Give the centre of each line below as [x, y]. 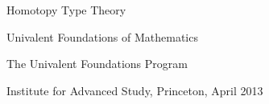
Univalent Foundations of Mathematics [102, 36]
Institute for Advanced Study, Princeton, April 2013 [135, 90]
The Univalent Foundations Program [97, 64]
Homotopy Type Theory [66, 10]
